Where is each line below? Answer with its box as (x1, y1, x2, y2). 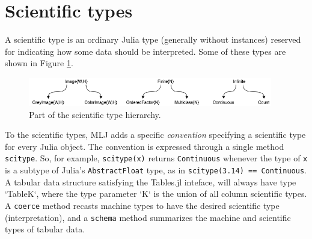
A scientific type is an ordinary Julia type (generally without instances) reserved (5, 33, 301, 46)
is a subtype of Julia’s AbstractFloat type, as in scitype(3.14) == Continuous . (5, 164, 307, 176)
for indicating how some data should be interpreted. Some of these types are (5, 45, 286, 57)
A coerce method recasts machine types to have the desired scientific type (5, 199, 280, 211)
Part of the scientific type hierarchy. (29, 108, 161, 120)
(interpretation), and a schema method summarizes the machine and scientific (5, 211, 291, 223)
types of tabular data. (5, 223, 85, 235)
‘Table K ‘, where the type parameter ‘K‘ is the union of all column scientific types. (5, 187, 307, 200)
